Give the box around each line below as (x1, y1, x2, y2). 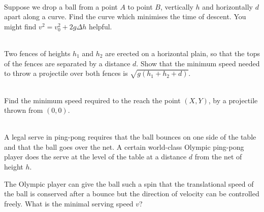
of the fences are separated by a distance (4, 58, 130, 68)
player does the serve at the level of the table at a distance (4, 151, 187, 162)
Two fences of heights (4, 48, 71, 58)
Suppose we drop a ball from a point (4, 1, 118, 12)
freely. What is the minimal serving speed (4, 198, 134, 208)
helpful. (88, 21, 112, 31)
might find (4, 21, 37, 31)
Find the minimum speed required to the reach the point (4, 95, 181, 105)
